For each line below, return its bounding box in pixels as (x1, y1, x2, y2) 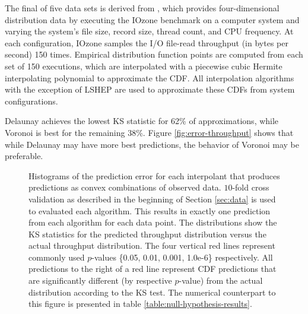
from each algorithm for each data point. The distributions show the (28, 216, 277, 229)
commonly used (28, 250, 85, 263)
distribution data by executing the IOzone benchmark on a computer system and (5, 13, 300, 26)
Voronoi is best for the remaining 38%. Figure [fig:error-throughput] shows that (5, 126, 294, 138)
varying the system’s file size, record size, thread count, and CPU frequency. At (5, 25, 294, 37)
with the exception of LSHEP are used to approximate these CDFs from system (5, 83, 295, 96)
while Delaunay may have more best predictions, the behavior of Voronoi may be (5, 138, 299, 150)
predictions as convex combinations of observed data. (28, 181, 221, 194)
